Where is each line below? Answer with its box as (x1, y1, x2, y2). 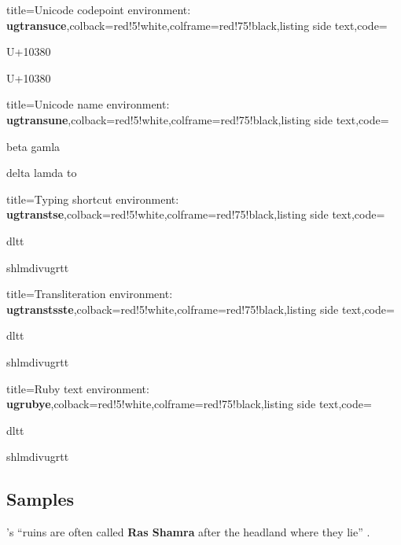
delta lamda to (6, 164, 77, 181)
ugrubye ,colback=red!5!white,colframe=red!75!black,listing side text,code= (6, 396, 372, 412)
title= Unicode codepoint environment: (6, 2, 191, 17)
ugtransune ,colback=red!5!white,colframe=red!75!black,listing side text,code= (6, 111, 389, 127)
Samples (6, 487, 74, 511)
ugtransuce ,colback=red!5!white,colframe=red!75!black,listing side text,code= (6, 17, 388, 33)
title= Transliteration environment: (6, 285, 173, 302)
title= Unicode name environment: (6, 96, 170, 112)
